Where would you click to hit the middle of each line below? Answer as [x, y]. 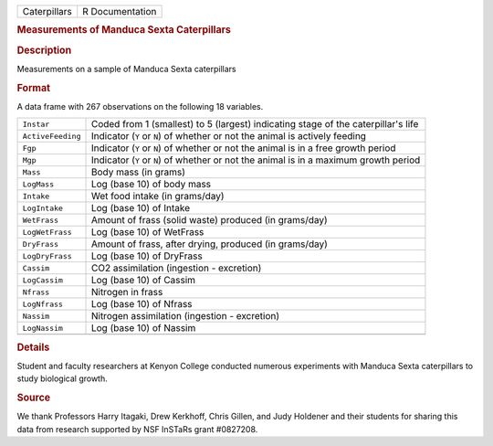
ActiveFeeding [52, 136]
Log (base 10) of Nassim [143, 328]
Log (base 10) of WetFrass [147, 232]
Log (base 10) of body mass [151, 185]
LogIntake [43, 208]
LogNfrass [43, 304]
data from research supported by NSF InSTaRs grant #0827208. [137, 429]
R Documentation [120, 11]
